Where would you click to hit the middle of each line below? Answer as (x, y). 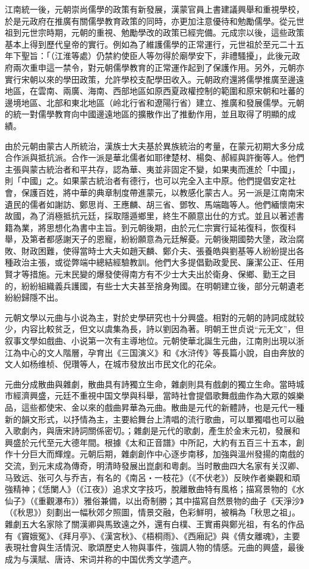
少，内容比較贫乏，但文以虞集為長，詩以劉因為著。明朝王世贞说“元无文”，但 (154, 329)
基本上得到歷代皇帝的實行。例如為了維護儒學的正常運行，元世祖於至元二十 (150, 44)
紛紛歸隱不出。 (34, 297)
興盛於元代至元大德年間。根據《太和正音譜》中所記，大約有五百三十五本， (150, 442)
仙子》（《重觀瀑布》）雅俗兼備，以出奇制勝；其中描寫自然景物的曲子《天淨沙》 (154, 500)
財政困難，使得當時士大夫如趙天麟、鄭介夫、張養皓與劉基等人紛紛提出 (158, 250)
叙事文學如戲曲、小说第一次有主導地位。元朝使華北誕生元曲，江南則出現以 (150, 341)
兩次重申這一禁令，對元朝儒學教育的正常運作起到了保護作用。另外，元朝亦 (158, 67)
